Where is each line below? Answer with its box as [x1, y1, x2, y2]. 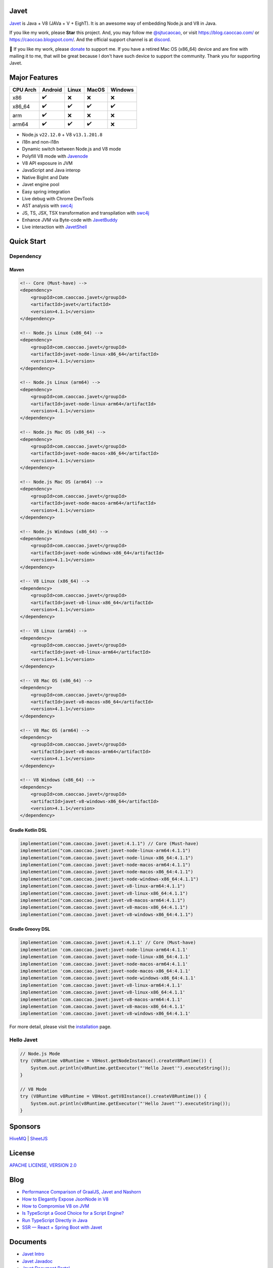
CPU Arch [12, 86, 36, 93]
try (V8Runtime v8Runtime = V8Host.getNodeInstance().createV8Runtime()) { [20, 1058, 212, 1064]
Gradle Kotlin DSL [9, 827, 48, 833]
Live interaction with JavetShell [22, 224, 87, 230]
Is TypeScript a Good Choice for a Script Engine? [22, 1210, 124, 1216]
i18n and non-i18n [22, 138, 59, 145]
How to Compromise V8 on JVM [22, 1203, 89, 1209]
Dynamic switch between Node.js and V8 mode [22, 146, 121, 152]
